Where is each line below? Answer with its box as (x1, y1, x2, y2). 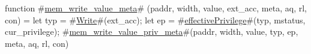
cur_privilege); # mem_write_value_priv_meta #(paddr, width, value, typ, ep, (5, 25, 298, 38)
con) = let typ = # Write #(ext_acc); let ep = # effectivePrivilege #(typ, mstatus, (5, 13, 306, 26)
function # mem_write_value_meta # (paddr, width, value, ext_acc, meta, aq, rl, (5, 2, 307, 14)
